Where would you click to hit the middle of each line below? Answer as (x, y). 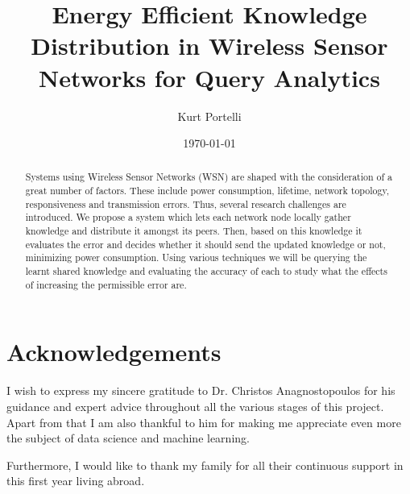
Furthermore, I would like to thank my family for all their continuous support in (205, 465)
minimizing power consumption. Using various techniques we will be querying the (196, 257)
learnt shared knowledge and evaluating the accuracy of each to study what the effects (206, 271)
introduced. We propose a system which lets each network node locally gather (188, 217)
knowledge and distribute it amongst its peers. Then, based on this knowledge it (194, 231)
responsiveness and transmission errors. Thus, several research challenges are (186, 203)
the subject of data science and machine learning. (128, 438)
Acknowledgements (114, 352)
